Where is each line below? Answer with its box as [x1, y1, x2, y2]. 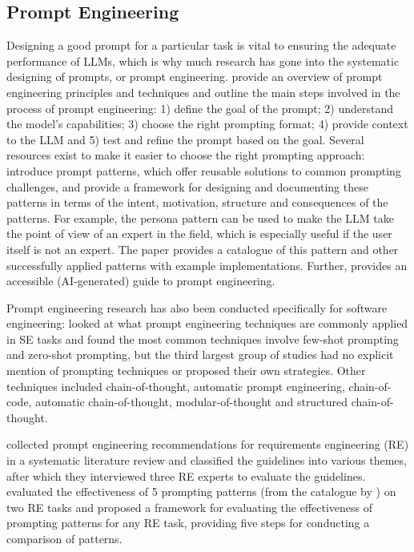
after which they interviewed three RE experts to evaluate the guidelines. [6, 467, 366, 484]
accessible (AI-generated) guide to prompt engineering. [6, 272, 275, 289]
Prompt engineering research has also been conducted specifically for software [6, 299, 388, 316]
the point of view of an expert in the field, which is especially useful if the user [6, 225, 392, 242]
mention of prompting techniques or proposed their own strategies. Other [6, 362, 366, 379]
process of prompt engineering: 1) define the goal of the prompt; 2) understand [6, 99, 394, 116]
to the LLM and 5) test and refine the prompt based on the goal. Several [6, 131, 364, 147]
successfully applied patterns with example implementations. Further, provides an [6, 256, 408, 273]
